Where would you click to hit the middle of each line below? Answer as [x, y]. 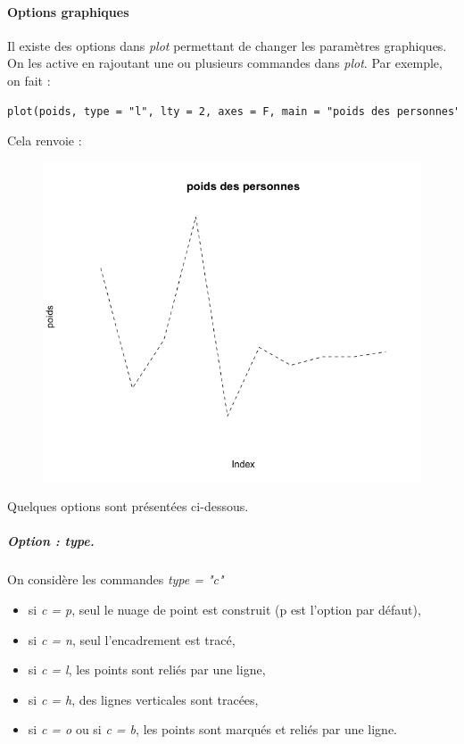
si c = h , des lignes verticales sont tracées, [143, 699]
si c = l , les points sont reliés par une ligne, [147, 670]
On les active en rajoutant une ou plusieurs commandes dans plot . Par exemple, [225, 63]
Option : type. [51, 541]
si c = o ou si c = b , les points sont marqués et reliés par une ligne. [212, 729]
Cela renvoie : [45, 141]
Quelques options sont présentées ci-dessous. [128, 506]
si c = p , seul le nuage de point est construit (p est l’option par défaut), [224, 609]
